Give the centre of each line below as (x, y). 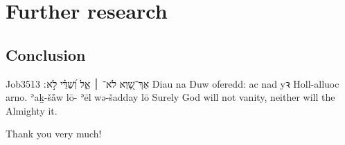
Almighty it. (32, 110)
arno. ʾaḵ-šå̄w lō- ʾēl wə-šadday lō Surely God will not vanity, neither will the (170, 97)
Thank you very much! (54, 134)
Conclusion (46, 54)
